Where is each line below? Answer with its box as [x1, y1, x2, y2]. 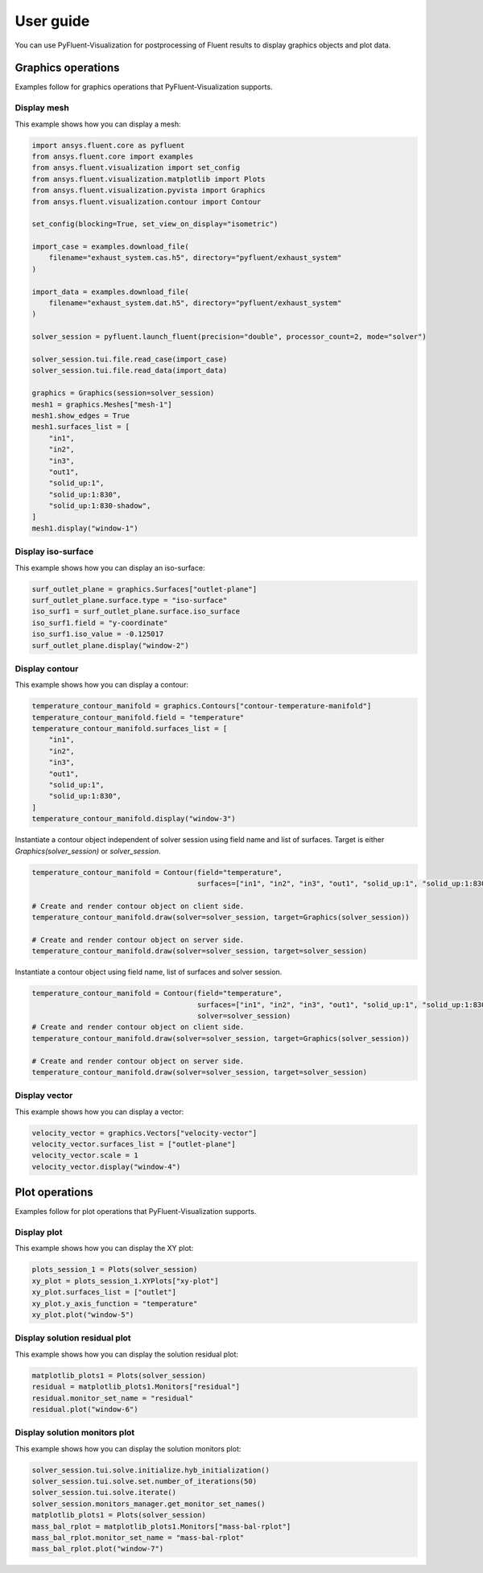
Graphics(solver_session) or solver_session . [14, 846, 161, 856]
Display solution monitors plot [14, 1427, 135, 1439]
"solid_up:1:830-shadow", [48, 502, 151, 510]
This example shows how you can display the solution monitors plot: [14, 1443, 242, 1453]
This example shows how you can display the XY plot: [14, 1244, 194, 1253]
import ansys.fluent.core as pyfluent [31, 141, 185, 150]
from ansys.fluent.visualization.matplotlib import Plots [31, 174, 266, 184]
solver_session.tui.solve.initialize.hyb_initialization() [31, 1465, 270, 1475]
